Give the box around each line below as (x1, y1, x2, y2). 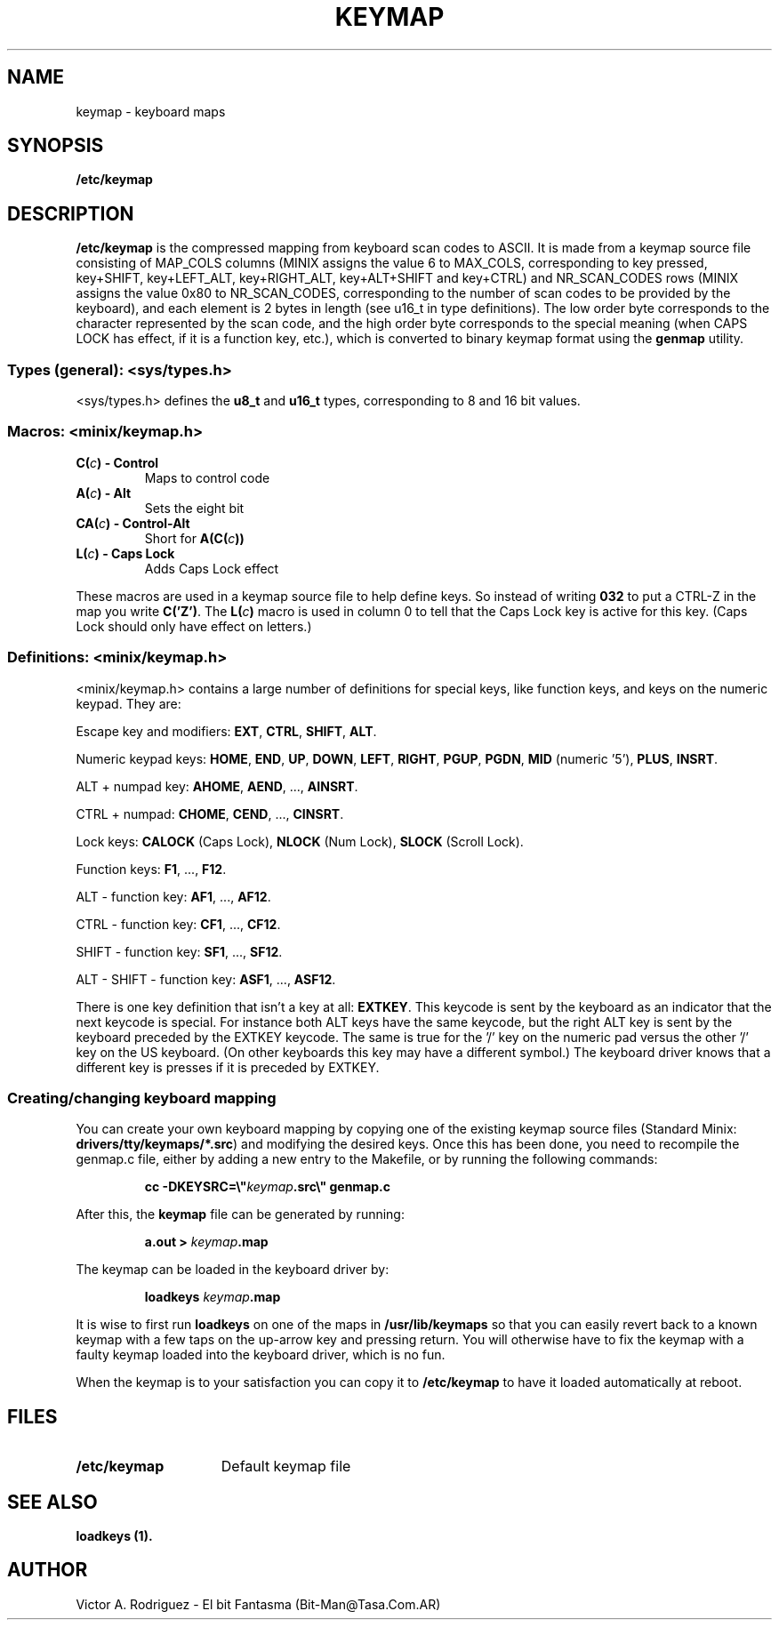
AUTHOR (7, 1559, 88, 1582)
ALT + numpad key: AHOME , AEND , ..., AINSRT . (76, 778, 358, 794)
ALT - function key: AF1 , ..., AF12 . (76, 888, 271, 904)
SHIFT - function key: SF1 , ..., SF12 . (76, 943, 283, 959)
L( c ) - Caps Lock (76, 545, 175, 561)
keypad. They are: (76, 695, 181, 711)
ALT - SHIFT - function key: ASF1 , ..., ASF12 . (76, 971, 336, 987)
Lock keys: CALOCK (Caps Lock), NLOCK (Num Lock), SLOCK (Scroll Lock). (76, 833, 524, 849)
